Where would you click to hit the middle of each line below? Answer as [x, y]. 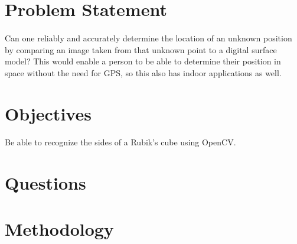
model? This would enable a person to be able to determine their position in [143, 61]
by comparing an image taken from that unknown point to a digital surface [141, 49]
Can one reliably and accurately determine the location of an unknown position [148, 38]
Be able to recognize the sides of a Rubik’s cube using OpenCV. [120, 142]
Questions [45, 183]
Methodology [59, 229]
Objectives [48, 113]
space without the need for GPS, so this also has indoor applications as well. [143, 72]
